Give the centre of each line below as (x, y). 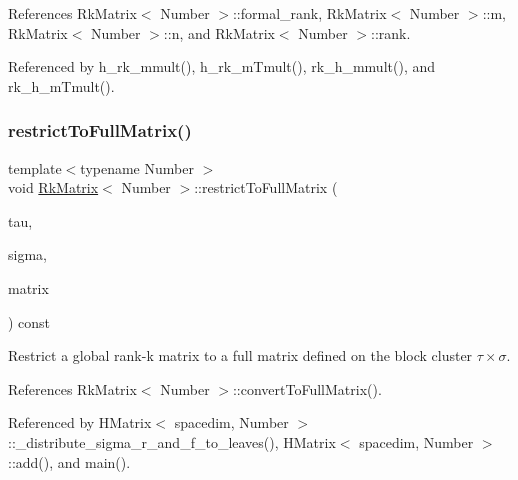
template (35, 167)
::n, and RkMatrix (219, 32)
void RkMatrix (53, 187)
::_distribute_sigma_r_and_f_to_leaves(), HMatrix (172, 441)
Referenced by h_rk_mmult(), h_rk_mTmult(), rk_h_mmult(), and (221, 66)
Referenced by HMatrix (80, 422)
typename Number (137, 167)
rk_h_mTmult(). (61, 85)
